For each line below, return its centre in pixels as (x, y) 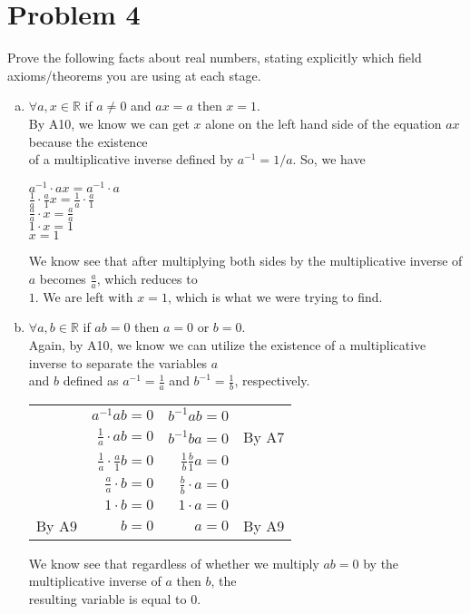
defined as (91, 380)
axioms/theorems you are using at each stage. (134, 75)
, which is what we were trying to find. (275, 296)
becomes (63, 279)
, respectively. (272, 380)
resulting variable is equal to (108, 598)
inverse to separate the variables (118, 362)
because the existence (88, 141)
